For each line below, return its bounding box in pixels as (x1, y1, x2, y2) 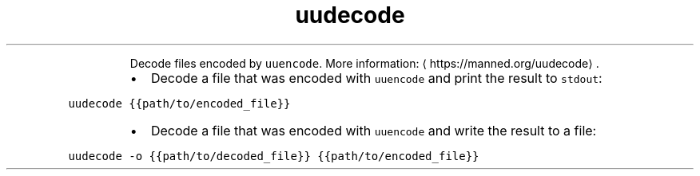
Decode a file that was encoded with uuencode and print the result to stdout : (150, 69, 603, 86)
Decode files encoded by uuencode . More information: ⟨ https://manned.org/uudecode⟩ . (129, 56, 599, 70)
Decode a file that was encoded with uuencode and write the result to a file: (150, 122, 597, 139)
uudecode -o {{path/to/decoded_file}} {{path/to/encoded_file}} (68, 149, 479, 162)
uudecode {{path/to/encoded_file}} (68, 96, 291, 110)
